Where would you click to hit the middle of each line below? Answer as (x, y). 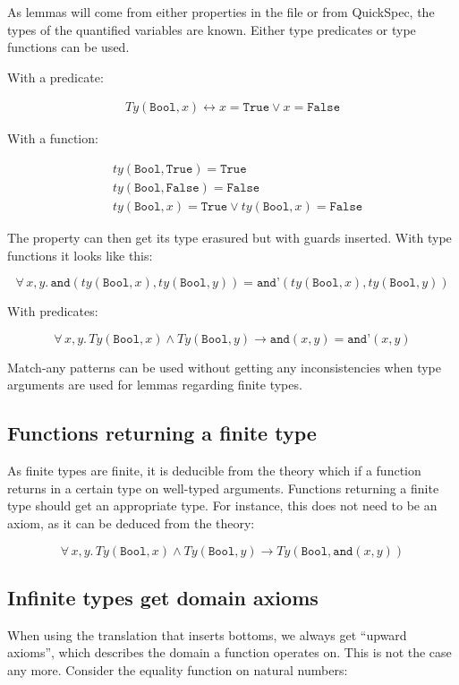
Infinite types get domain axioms (163, 598)
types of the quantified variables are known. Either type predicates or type (212, 29)
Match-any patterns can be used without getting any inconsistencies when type (224, 367)
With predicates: (53, 311)
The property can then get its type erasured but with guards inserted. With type (229, 238)
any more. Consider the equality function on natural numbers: (178, 670)
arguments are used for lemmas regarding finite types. (155, 385)
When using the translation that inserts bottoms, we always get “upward (207, 634)
